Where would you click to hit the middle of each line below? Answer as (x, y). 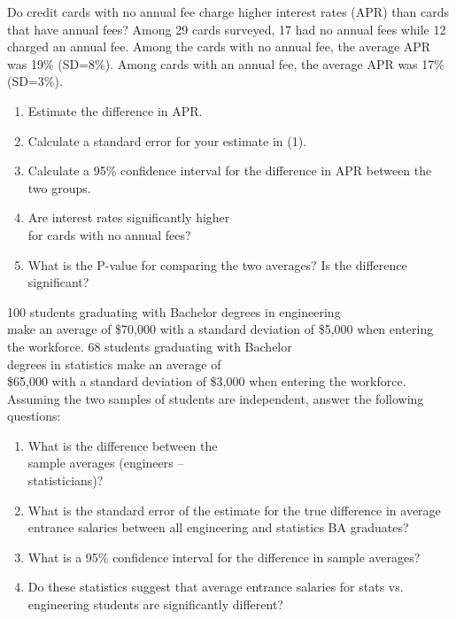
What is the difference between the (123, 445)
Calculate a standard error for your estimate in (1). (167, 140)
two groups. (59, 187)
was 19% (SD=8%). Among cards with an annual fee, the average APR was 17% (226, 63)
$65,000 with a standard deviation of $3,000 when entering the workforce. (207, 381)
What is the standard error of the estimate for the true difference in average (234, 510)
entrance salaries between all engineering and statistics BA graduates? (218, 527)
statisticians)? (66, 480)
